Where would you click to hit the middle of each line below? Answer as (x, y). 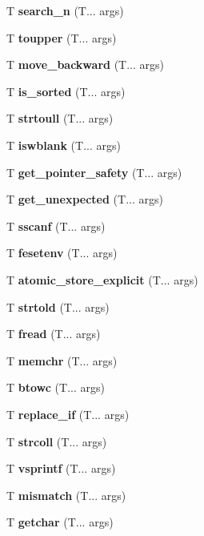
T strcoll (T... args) (57, 441)
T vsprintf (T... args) (61, 468)
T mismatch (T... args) (66, 495)
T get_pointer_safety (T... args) (94, 172)
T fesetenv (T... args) (62, 253)
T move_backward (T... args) (85, 64)
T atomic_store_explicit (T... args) (102, 279)
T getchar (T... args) (60, 522)
